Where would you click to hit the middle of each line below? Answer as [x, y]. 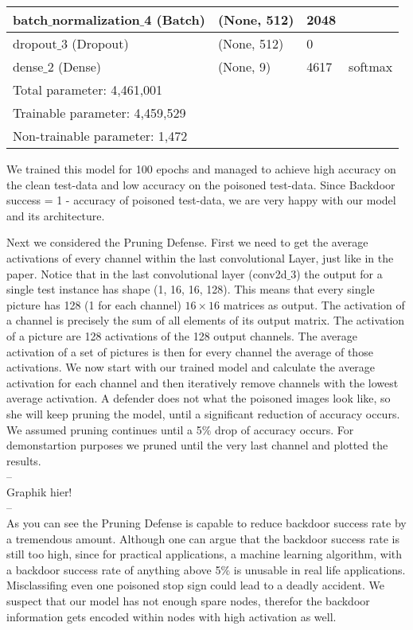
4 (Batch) [175, 19]
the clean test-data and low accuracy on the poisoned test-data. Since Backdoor [201, 184]
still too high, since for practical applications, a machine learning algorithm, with [205, 554]
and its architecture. [56, 215]
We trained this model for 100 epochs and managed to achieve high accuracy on [201, 169]
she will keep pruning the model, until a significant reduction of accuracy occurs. [203, 413]
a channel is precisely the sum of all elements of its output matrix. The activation [206, 320]
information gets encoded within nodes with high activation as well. [171, 616]
